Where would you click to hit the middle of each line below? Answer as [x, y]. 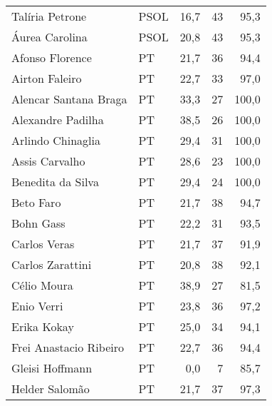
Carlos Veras [43, 244]
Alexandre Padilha [58, 120]
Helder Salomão [51, 389]
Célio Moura [42, 285]
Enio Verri [37, 306]
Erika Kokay [43, 326]
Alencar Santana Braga [69, 99]
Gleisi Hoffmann [52, 368]
